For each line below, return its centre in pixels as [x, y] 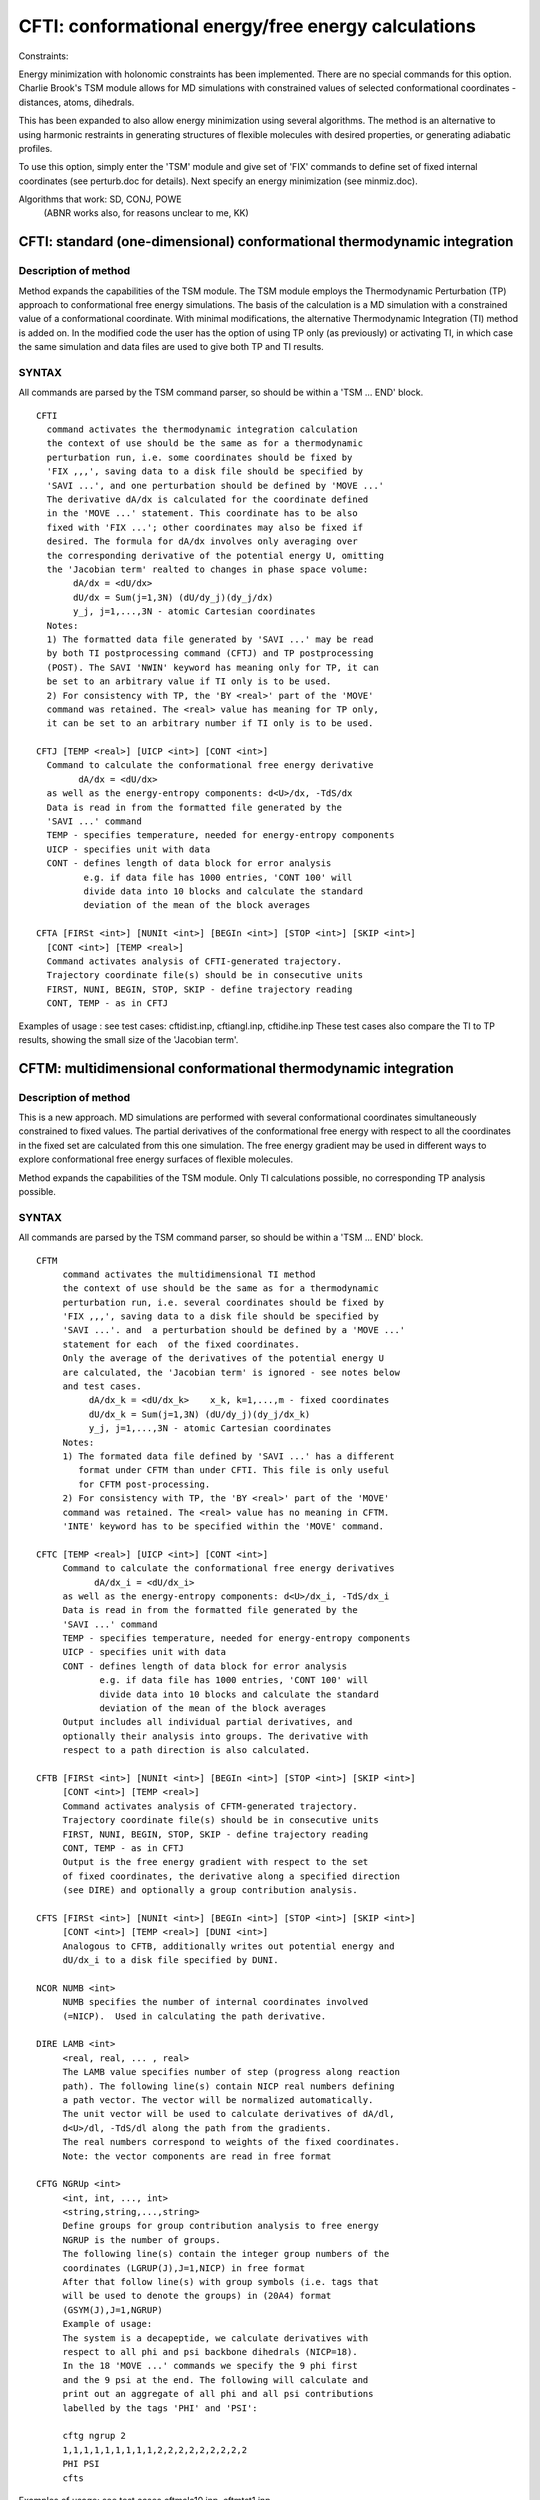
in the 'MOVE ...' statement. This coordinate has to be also [202, 513]
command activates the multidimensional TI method [189, 1274]
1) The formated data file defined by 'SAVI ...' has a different [228, 1456]
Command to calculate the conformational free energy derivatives [228, 1568]
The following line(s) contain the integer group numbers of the [226, 2254]
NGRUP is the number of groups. [142, 2239]
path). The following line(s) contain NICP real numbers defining [228, 2086]
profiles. [35, 148]
